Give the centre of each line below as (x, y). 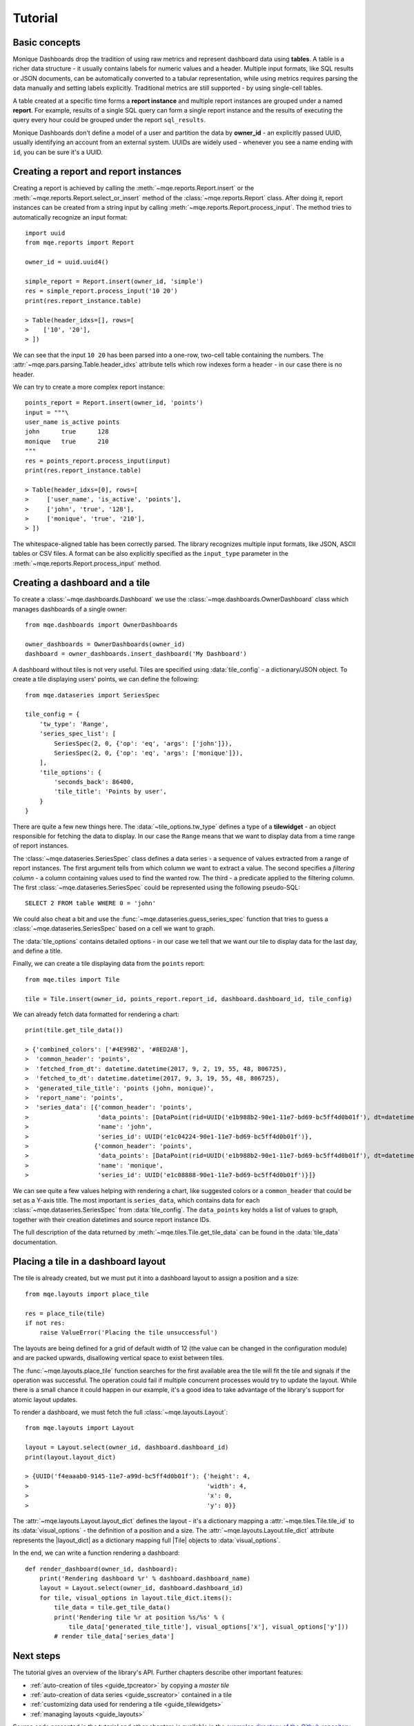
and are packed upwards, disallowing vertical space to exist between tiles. (118, 1358)
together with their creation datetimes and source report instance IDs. (112, 1219)
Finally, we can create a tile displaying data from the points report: (109, 964)
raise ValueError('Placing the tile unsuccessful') (128, 1333)
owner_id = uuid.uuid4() (67, 262)
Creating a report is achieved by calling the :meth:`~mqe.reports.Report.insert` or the (134, 188)
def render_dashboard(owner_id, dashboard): (102, 1569)
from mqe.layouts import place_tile (87, 1294)
